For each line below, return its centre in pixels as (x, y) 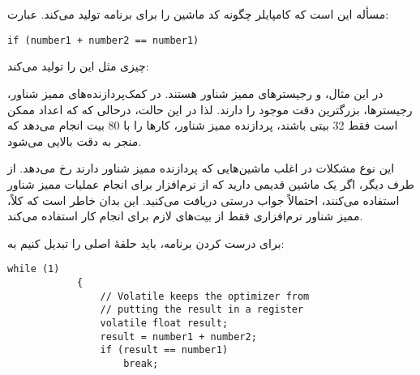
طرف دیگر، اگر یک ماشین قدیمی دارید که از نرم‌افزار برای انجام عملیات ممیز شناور (211, 184)
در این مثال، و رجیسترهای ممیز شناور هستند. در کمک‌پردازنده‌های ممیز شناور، (195, 94)
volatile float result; (164, 323)
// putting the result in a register (202, 310)
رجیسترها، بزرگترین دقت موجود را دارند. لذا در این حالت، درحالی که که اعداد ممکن (210, 109)
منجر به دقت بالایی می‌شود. (75, 141)
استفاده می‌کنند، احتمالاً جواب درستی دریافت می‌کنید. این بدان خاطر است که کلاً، (204, 200)
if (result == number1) (164, 350)
